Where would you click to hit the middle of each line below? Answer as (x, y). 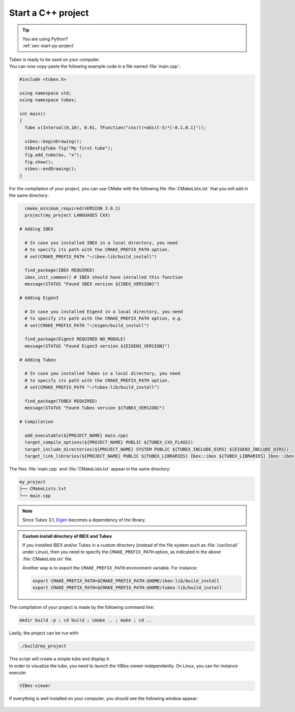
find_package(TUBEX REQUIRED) (61, 401)
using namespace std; (45, 93)
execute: (18, 673)
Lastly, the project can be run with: (44, 633)
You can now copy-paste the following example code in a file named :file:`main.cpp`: (95, 66)
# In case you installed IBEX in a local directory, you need (101, 243)
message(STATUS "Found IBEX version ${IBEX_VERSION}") (92, 284)
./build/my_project (43, 646)
